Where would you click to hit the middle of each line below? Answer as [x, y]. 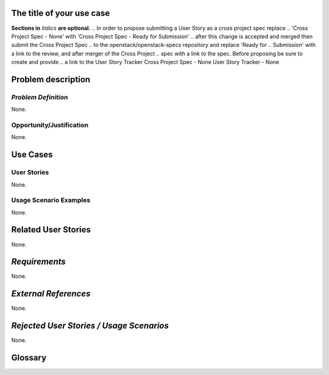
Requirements [39, 262]
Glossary [29, 358]
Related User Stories [51, 230]
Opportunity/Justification [50, 125]
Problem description [51, 79]
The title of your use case [61, 13]
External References [51, 294]
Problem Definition [40, 97]
